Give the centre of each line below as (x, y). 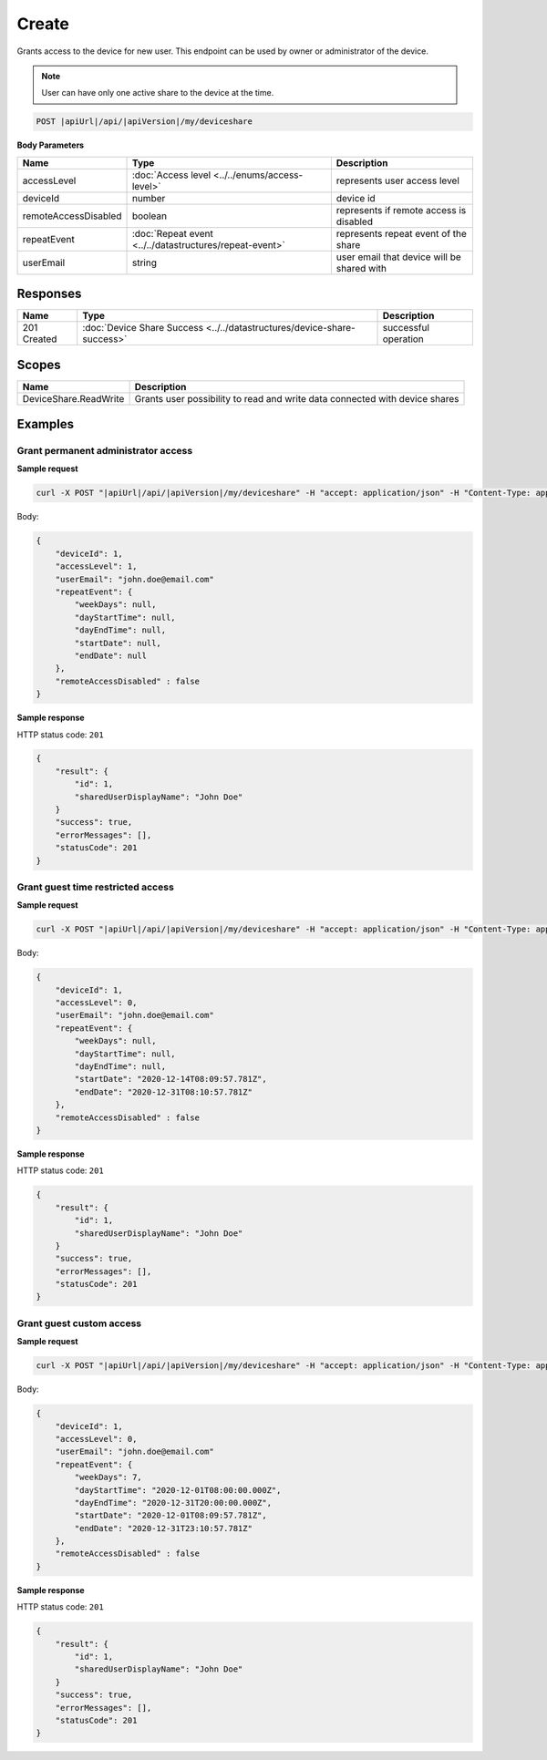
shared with (361, 268)
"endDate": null (111, 655)
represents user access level (398, 180)
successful (406, 328)
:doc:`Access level (171, 175)
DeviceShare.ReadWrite (73, 398)
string (144, 262)
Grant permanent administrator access (105, 451)
